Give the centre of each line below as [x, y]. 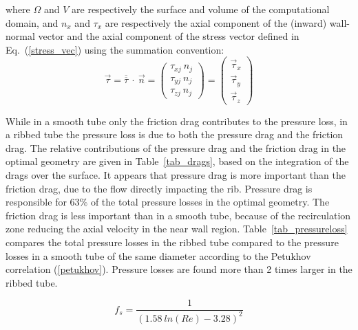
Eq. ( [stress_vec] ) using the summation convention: [115, 49]
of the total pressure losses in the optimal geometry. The [210, 202]
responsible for [36, 202]
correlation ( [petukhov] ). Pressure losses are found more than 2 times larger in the [179, 269]
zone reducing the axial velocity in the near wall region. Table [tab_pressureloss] [177, 229]
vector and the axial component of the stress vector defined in [169, 36]
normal [20, 36]
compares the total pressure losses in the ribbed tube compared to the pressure [172, 242]
